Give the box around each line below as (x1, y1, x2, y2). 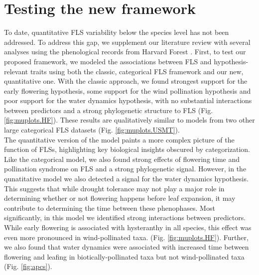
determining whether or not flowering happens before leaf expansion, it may (4, 193, 236, 203)
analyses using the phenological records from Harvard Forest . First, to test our (4, 46, 246, 57)
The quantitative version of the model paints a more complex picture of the (4, 134, 235, 144)
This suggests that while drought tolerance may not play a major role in (4, 183, 225, 193)
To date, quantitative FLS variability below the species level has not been (4, 27, 229, 37)
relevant (4, 66, 28, 76)
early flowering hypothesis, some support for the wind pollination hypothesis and (4, 85, 251, 96)
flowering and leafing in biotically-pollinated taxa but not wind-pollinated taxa (4, 251, 245, 262)
